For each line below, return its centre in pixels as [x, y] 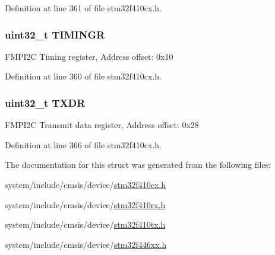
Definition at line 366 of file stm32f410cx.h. [83, 144]
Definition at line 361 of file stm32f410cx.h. [83, 8]
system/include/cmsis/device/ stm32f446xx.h [86, 244]
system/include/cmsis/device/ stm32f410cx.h [86, 184]
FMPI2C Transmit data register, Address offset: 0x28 [102, 125]
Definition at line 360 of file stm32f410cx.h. [83, 76]
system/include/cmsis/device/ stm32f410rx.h [85, 204]
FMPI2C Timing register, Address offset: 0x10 [89, 56]
